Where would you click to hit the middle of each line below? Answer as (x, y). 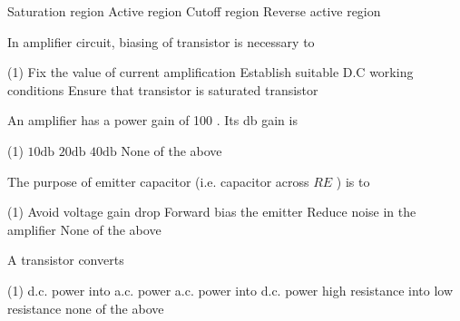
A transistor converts (66, 260)
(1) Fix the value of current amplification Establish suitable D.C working (210, 72)
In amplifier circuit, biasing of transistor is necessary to (161, 41)
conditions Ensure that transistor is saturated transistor (163, 89)
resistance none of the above (86, 308)
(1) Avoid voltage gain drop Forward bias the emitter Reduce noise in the (212, 212)
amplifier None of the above (84, 229)
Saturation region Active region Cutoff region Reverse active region (194, 11)
